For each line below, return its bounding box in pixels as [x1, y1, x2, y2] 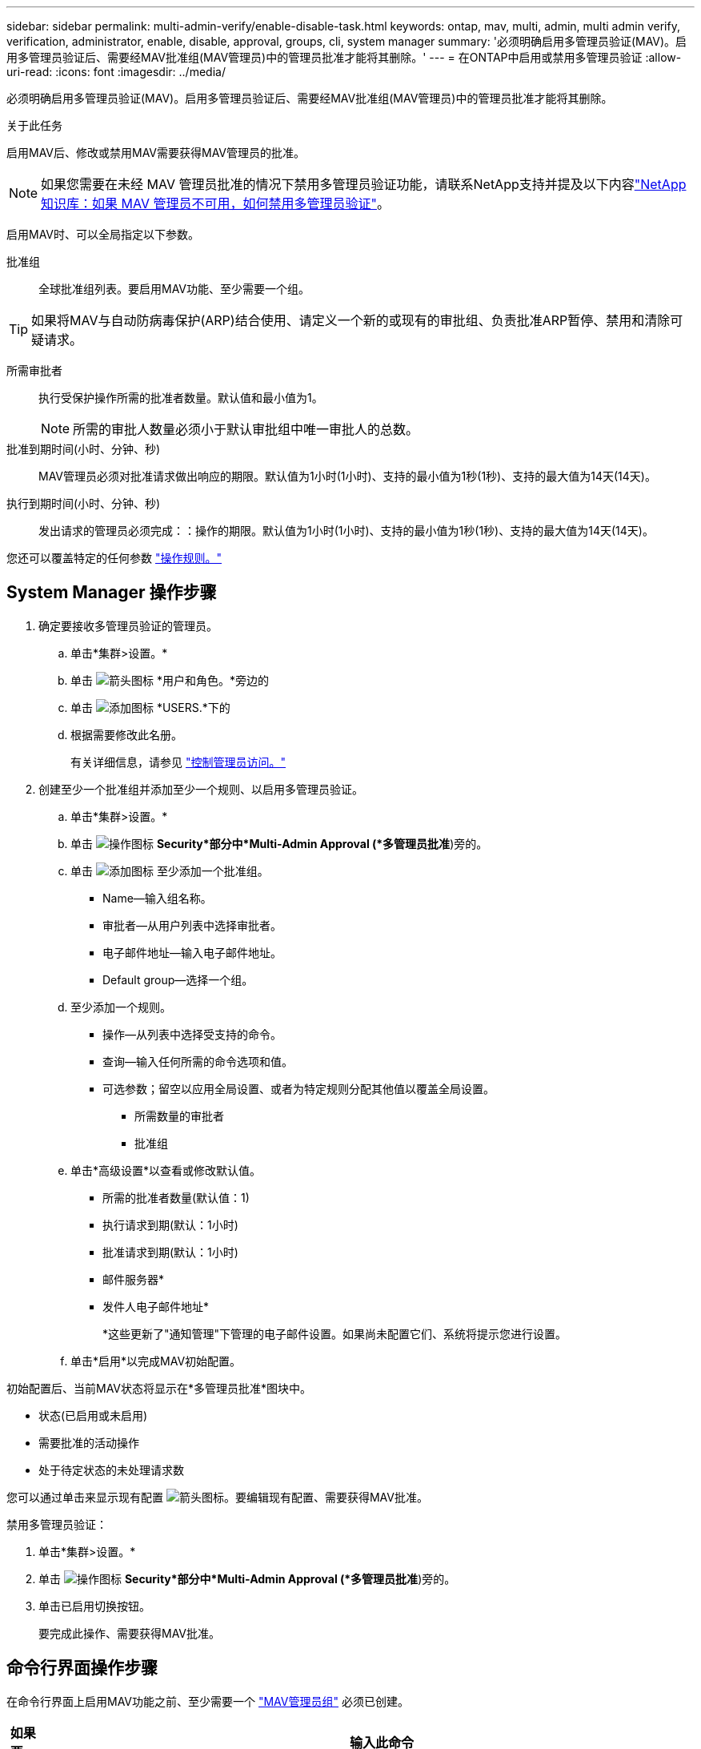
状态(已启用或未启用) [38, 1408, 148, 1422]
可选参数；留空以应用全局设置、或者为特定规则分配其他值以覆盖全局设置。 [102, 1081, 495, 1096]
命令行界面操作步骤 [6, 1658, 158, 1679]
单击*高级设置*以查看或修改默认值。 [70, 1163, 262, 1177]
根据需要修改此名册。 [70, 727, 182, 742]
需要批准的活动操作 [38, 1435, 139, 1449]
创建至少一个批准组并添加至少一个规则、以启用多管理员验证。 [38, 782, 363, 796]
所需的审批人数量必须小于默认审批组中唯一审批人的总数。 [73, 421, 419, 437]
